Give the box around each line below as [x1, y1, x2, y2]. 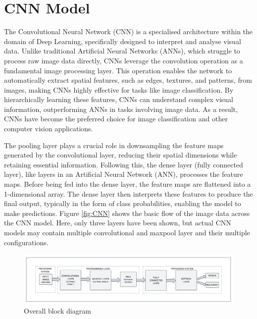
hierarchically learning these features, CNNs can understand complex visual [4, 94, 233, 105]
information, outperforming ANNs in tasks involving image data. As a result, [4, 104, 238, 114]
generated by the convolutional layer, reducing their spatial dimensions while [4, 150, 237, 160]
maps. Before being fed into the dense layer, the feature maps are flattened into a [4, 179, 251, 189]
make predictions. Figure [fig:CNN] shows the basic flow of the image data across [4, 208, 250, 218]
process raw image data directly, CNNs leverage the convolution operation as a [4, 55, 243, 65]
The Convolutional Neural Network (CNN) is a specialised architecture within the [4, 26, 253, 37]
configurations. [4, 237, 49, 247]
